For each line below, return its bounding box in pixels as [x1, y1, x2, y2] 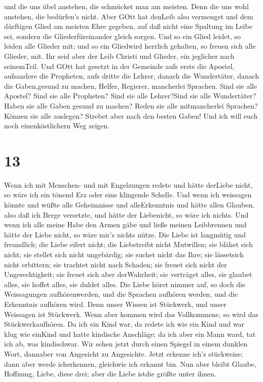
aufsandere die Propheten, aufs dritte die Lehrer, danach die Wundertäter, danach [4, 71, 259, 81]
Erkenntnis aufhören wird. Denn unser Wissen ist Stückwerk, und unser [4, 298, 227, 309]
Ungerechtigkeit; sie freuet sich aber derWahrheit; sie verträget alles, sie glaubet [4, 269, 252, 280]
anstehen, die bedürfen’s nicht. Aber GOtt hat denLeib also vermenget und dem [4, 11, 253, 21]
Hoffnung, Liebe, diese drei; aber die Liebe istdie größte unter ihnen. [4, 368, 216, 379]
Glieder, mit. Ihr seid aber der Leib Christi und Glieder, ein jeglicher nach [4, 50, 235, 61]
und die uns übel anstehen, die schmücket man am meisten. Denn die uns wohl [4, 1, 249, 11]
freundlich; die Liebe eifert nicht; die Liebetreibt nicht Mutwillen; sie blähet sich [4, 239, 253, 250]
